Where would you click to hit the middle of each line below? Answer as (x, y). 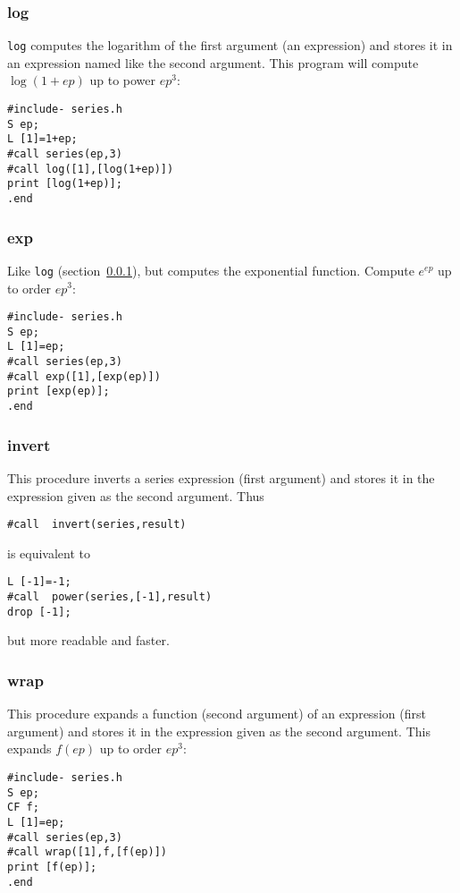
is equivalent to (49, 553)
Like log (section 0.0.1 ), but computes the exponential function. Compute (211, 270)
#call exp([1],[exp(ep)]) (84, 376)
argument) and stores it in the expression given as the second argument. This (219, 731)
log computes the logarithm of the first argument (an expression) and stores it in (230, 45)
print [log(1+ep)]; (65, 184)
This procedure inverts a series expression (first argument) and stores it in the (221, 477)
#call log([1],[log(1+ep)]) (91, 169)
